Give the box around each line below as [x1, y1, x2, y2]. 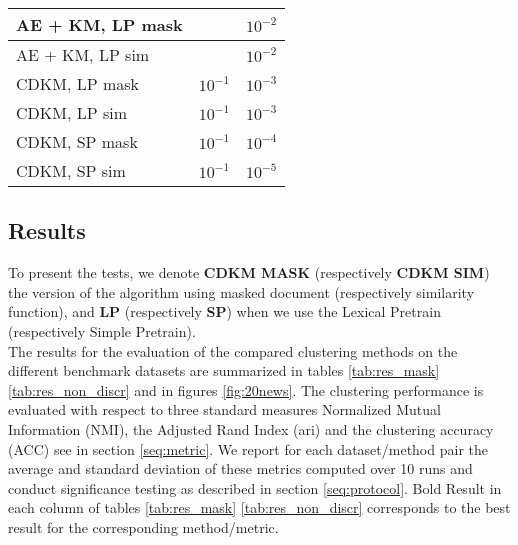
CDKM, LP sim [16, 101, 127, 124]
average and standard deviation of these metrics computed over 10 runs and [8, 458, 473, 479]
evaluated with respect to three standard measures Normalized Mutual [8, 399, 441, 420]
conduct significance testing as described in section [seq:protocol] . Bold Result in [8, 477, 502, 498]
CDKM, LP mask [16, 72, 139, 95]
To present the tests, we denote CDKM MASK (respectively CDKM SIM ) [8, 262, 490, 283]
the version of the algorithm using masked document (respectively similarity [8, 281, 475, 302]
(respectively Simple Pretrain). [8, 320, 196, 341]
